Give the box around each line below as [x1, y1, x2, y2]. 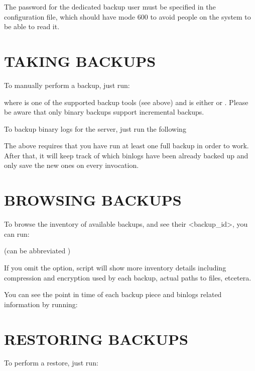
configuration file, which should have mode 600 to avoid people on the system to [4, 11, 251, 22]
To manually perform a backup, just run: [4, 79, 130, 90]
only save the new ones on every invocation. [4, 160, 139, 170]
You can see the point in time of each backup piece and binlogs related [4, 289, 222, 300]
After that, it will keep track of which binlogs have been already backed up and [4, 150, 248, 160]
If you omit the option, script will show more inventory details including [4, 262, 226, 272]
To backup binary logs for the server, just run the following [4, 123, 186, 134]
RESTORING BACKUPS [4, 328, 188, 349]
